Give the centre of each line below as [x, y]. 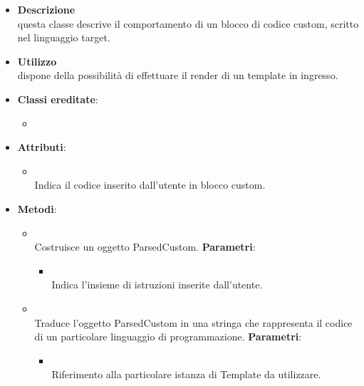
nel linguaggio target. [64, 37]
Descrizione [46, 9]
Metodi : [37, 208]
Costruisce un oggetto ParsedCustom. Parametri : [145, 247]
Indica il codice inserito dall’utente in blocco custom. [150, 185]
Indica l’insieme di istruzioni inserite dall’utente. [157, 285]
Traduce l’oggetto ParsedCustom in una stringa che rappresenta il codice [193, 322]
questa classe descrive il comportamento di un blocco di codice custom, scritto [188, 23]
